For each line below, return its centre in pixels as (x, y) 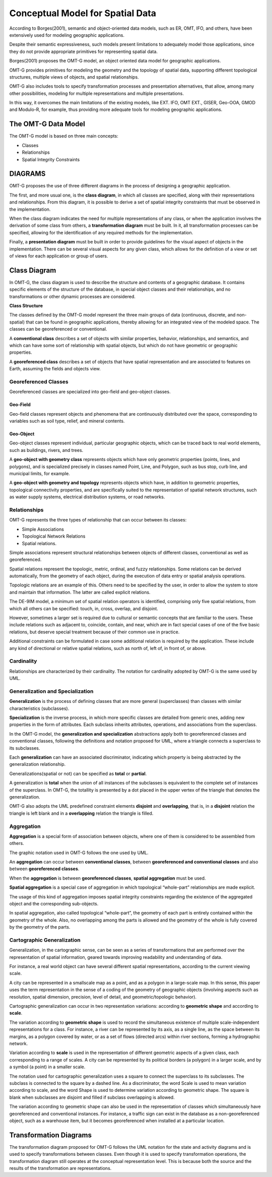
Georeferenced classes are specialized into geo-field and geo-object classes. (90, 392)
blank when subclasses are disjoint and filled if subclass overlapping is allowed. (92, 1097)
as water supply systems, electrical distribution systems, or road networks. (87, 497)
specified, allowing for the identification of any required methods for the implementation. (101, 232)
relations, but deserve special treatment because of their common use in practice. (94, 632)
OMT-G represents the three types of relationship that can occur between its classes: (98, 520)
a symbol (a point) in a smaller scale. (47, 1067)
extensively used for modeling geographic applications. (67, 35)
